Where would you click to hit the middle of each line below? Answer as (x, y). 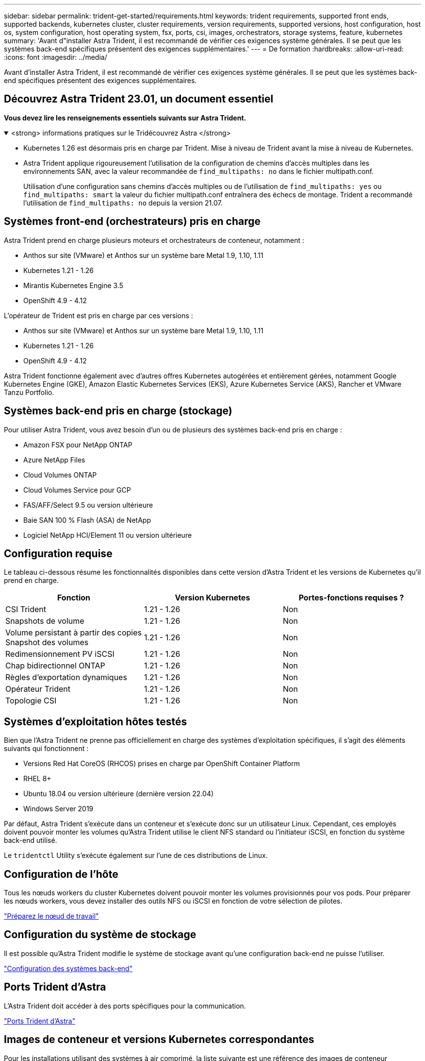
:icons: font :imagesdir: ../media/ (56, 57)
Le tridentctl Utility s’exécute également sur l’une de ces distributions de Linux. (136, 856)
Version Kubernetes (212, 598)
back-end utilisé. (31, 840)
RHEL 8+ (37, 779)
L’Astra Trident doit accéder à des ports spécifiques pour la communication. (125, 1006)
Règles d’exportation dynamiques (66, 677)
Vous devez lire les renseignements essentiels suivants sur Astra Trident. (125, 118)
